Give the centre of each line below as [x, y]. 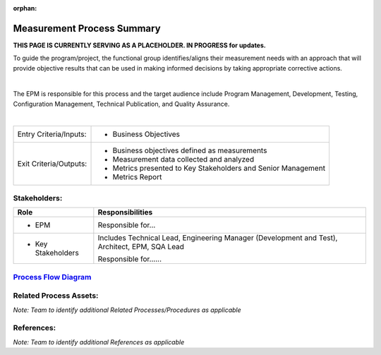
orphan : [25, 8]
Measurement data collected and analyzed [183, 159]
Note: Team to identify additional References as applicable [99, 342]
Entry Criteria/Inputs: [52, 134]
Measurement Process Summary [87, 28]
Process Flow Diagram [52, 277]
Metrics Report [137, 176]
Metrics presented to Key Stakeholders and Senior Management [219, 168]
